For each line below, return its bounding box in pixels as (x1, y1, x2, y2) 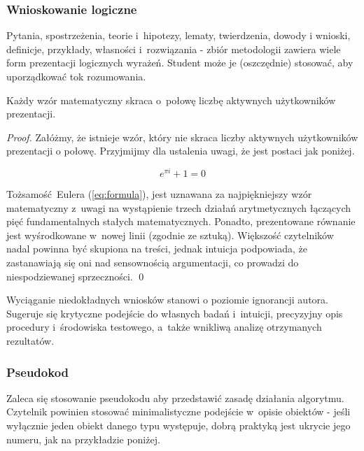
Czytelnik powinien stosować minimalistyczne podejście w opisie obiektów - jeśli (6, 404, 351, 419)
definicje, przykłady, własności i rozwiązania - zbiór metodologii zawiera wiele (6, 41, 341, 56)
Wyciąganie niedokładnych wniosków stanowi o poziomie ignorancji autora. (6, 292, 328, 307)
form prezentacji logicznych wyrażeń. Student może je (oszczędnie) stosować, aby (6, 55, 353, 70)
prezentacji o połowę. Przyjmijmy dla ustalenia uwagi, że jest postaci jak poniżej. (6, 143, 355, 158)
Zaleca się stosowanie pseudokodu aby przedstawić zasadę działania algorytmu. (6, 390, 344, 405)
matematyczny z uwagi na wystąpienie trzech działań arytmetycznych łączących (6, 200, 351, 215)
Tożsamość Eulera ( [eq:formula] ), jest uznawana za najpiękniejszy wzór (6, 187, 312, 201)
